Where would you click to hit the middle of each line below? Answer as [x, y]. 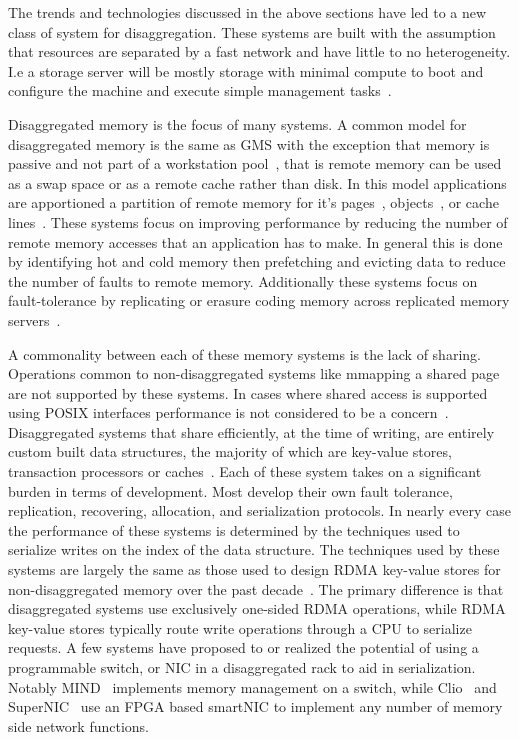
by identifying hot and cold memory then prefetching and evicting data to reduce [257, 261]
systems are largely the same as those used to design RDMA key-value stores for [254, 569]
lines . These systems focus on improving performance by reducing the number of [258, 221]
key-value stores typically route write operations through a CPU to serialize [240, 627]
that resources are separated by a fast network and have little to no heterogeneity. [259, 51]
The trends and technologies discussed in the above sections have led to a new [247, 12]
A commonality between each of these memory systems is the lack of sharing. [244, 353]
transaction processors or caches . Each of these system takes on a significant [245, 471]
